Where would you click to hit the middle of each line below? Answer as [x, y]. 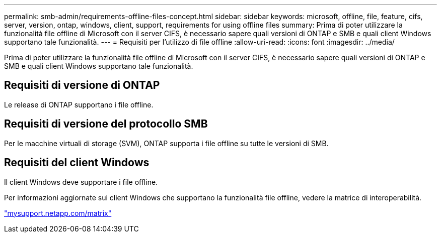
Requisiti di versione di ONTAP [82, 85]
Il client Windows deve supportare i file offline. [81, 182]
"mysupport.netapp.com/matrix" [58, 213]
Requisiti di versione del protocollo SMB [106, 124]
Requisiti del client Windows [77, 163]
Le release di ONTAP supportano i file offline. [79, 104]
